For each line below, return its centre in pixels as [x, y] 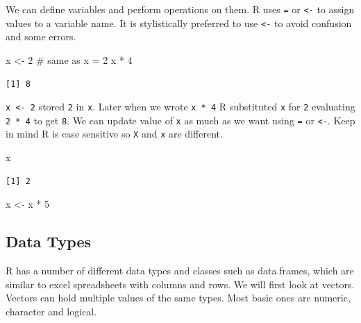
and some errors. [41, 36]
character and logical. [51, 311]
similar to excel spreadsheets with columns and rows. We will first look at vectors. [180, 284]
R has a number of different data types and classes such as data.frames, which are [180, 271]
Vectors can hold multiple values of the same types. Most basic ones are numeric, [178, 298]
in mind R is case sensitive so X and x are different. [114, 134]
